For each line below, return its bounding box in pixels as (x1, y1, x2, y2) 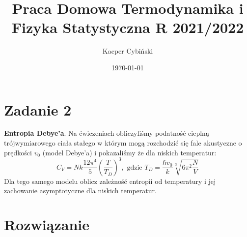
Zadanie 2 (4, 99, 72, 119)
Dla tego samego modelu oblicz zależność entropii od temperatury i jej (4, 176, 216, 186)
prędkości (4, 147, 32, 157)
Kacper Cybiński (102, 46, 153, 56)
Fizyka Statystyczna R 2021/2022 (11, 17, 244, 37)
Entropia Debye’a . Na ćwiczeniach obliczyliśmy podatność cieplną (4, 128, 209, 138)
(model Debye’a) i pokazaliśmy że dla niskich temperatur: (42, 147, 217, 157)
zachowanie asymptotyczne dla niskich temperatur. (4, 185, 157, 196)
